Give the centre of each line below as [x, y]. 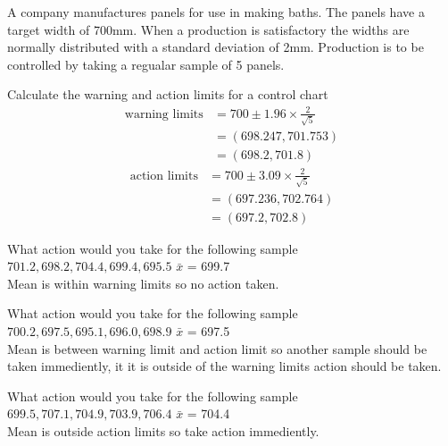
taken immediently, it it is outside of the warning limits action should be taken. [224, 366]
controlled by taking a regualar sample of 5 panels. [146, 64]
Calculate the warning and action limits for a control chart [168, 94]
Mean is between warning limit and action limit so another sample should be [217, 348]
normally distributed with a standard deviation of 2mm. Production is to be [216, 47]
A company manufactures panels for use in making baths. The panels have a [216, 12]
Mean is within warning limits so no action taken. [143, 283]
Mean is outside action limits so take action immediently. [163, 430]
